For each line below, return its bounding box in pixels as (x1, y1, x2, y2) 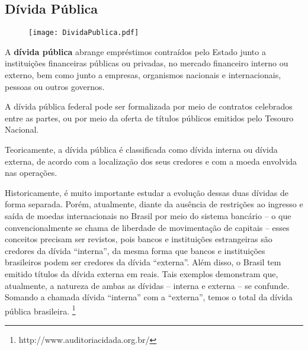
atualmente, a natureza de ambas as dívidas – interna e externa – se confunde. (5, 279, 290, 291)
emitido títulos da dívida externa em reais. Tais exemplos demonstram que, (5, 267, 278, 280)
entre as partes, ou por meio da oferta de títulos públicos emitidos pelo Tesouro (5, 111, 294, 124)
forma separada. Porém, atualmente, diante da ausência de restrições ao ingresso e (5, 198, 303, 210)
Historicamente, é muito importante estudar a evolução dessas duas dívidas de (5, 186, 288, 198)
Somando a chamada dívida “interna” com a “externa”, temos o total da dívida (5, 291, 293, 303)
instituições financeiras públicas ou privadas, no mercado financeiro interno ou (5, 57, 288, 69)
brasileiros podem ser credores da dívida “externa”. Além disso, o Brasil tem (5, 256, 281, 268)
